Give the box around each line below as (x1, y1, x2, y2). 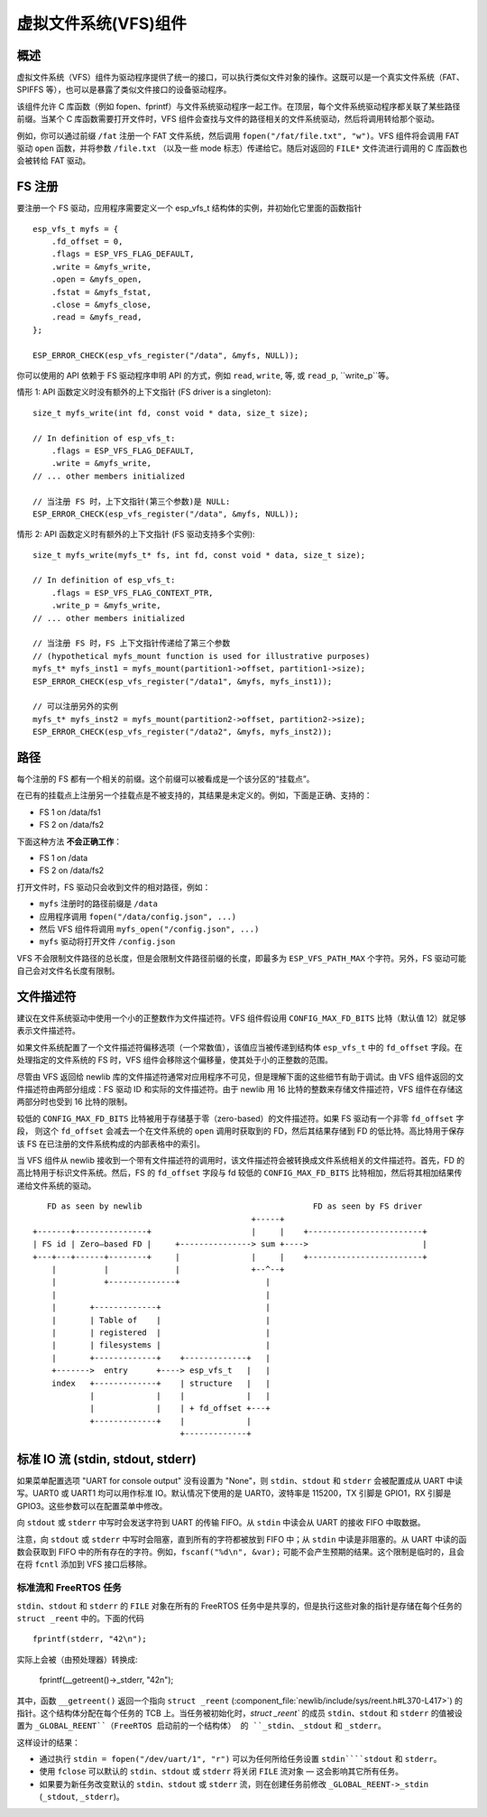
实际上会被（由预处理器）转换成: (16, 1654, 139, 1664)
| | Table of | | (51, 1314, 271, 1325)
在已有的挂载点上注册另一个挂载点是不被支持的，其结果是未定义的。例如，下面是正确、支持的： (16, 790, 372, 801)
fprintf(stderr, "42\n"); (32, 1634, 148, 1645)
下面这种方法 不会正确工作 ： (16, 836, 122, 847)
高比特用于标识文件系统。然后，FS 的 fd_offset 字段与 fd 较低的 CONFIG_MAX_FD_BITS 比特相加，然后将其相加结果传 (16, 1167, 463, 1178)
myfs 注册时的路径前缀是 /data (39, 898, 158, 909)
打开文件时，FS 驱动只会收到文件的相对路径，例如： (16, 881, 211, 893)
